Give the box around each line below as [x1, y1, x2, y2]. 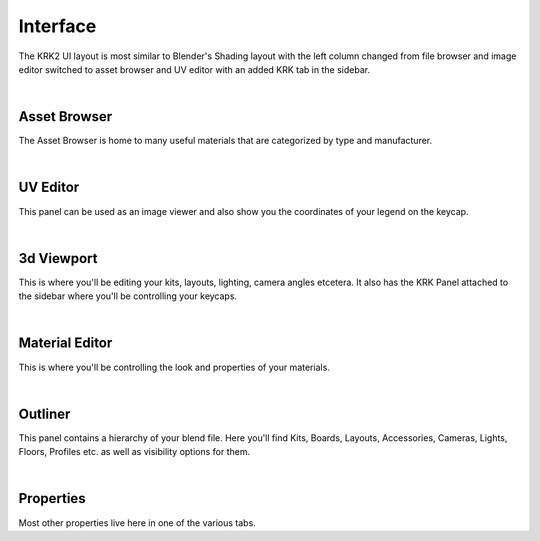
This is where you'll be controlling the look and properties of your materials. [18, 361, 330, 373]
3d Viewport [18, 250, 98, 267]
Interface [18, 15, 97, 37]
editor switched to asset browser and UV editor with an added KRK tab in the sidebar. [18, 63, 370, 75]
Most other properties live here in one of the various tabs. [18, 516, 257, 529]
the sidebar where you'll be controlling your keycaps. [18, 290, 238, 302]
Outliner [18, 405, 71, 422]
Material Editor [18, 335, 113, 352]
